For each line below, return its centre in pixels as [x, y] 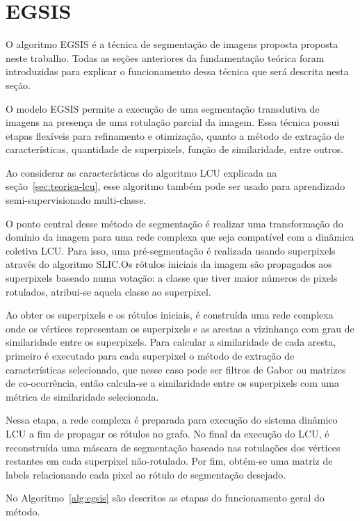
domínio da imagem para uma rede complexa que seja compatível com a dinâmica [180, 237]
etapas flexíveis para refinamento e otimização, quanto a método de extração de [175, 135]
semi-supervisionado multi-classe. [76, 200]
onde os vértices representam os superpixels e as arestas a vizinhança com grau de [180, 328]
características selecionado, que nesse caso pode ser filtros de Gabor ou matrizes [176, 369]
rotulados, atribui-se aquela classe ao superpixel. [108, 291]
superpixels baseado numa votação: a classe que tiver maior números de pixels [172, 278]
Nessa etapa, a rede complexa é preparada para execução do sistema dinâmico [172, 420]
